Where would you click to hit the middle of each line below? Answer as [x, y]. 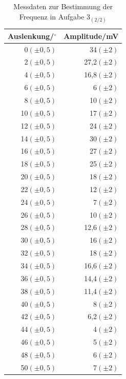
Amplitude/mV [91, 36]
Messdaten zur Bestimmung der [63, 6]
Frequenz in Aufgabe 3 [55, 16]
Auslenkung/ [31, 36]
